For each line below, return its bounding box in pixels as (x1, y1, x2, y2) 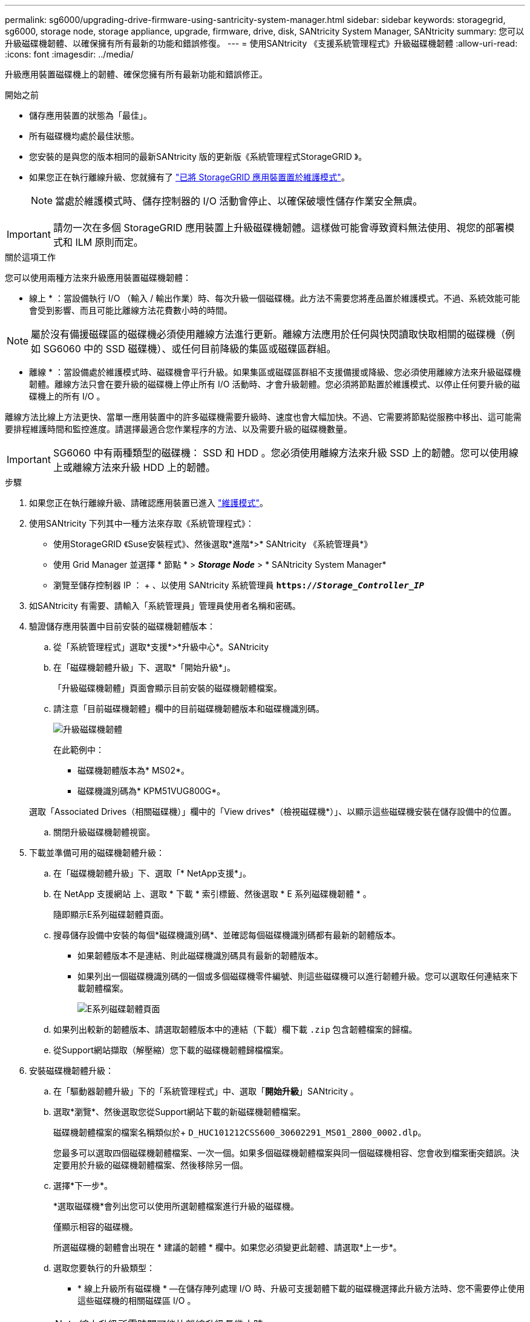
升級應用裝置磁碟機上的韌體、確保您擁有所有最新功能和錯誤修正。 (5, 69, 267, 79)
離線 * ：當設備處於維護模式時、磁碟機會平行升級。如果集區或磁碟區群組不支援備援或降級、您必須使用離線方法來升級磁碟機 (29, 367, 521, 377)
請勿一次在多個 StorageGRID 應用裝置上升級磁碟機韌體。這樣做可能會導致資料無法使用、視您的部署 (53, 222, 505, 234)
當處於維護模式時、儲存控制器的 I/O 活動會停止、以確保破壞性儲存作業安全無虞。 (55, 195, 423, 207)
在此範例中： (53, 745, 104, 755)
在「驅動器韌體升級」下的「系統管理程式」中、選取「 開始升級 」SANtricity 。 (53, 1086, 359, 1096)
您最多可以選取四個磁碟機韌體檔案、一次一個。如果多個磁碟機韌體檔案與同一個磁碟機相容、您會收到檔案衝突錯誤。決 (53, 1148, 519, 1158)
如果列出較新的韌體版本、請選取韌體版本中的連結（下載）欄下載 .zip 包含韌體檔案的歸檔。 (53, 1024, 417, 1034)
